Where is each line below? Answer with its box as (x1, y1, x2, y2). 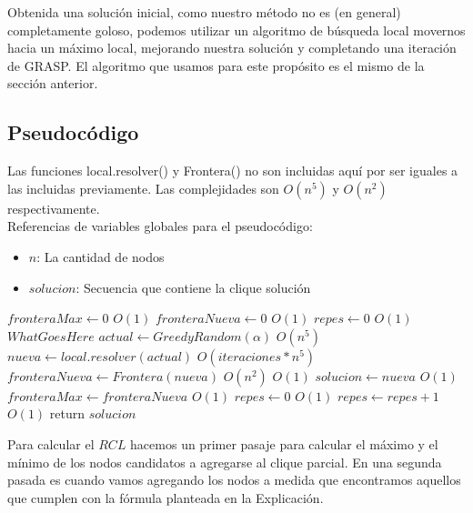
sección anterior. (7, 74, 98, 93)
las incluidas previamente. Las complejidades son (7, 178, 279, 197)
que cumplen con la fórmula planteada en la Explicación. (7, 488, 324, 507)
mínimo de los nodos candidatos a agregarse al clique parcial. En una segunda (7, 452, 442, 471)
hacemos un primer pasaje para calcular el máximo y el (130, 434, 438, 453)
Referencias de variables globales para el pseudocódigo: (7, 216, 313, 236)
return (49, 404, 86, 423)
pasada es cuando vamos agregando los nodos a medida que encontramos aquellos (7, 470, 461, 489)
